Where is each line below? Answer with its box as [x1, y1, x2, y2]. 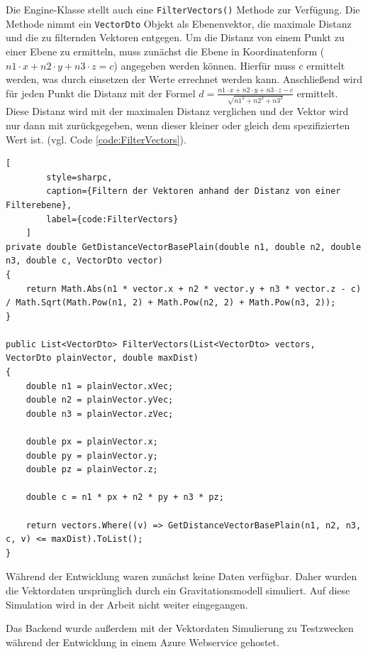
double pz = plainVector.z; [26, 464, 158, 475]
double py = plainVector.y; [26, 450, 158, 461]
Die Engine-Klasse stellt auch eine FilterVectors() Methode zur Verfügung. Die [6, 2, 360, 16]
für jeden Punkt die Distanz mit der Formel [6, 85, 196, 100]
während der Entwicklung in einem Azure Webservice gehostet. [6, 634, 279, 649]
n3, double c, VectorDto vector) [6, 256, 163, 266]
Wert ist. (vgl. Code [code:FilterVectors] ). [6, 131, 186, 146]
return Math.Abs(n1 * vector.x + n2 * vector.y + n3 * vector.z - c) [26, 283, 362, 294]
